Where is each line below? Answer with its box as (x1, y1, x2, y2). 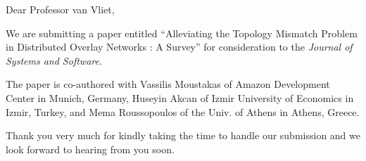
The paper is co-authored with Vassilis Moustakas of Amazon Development (6, 77, 330, 91)
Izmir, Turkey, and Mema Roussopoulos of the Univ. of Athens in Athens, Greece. (6, 104, 360, 119)
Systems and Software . (6, 53, 102, 67)
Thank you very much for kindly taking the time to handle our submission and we (6, 128, 360, 143)
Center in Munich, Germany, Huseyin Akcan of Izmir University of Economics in (6, 90, 354, 105)
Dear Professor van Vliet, (6, 2, 115, 16)
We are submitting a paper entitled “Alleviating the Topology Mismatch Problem (6, 25, 358, 40)
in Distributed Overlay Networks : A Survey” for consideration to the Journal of (6, 39, 353, 54)
